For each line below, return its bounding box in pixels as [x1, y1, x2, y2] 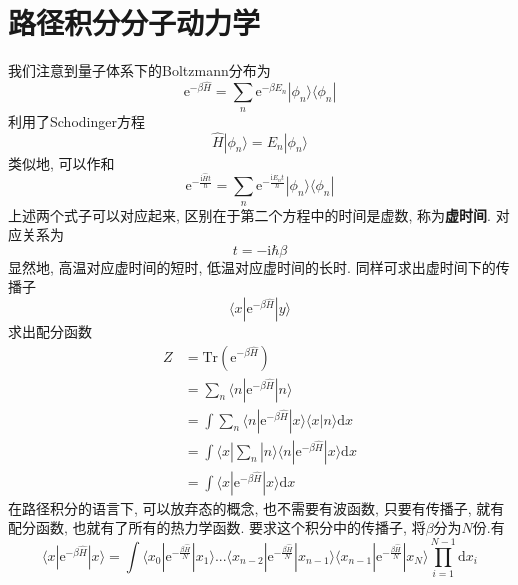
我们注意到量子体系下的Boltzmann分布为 [8, 60, 271, 81]
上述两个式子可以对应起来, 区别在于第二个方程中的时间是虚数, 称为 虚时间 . [8, 204, 492, 225]
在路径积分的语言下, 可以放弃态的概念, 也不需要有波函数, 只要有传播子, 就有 [8, 497, 505, 518]
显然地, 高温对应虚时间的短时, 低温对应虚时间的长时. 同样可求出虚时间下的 [8, 256, 496, 277]
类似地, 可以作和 [8, 152, 115, 173]
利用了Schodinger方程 [8, 110, 145, 131]
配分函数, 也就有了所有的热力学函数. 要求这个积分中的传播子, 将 [8, 517, 426, 538]
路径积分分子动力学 [8, 2, 261, 43]
